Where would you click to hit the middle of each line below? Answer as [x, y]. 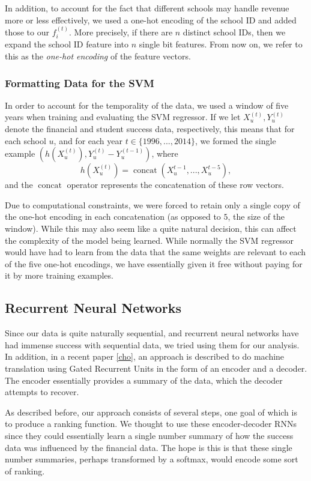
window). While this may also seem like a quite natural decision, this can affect [151, 228]
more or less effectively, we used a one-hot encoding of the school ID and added [151, 20]
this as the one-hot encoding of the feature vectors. [98, 56]
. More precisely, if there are [121, 32]
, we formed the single [236, 140]
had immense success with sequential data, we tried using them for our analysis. [152, 344]
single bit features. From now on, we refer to [221, 44]
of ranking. [25, 470]
